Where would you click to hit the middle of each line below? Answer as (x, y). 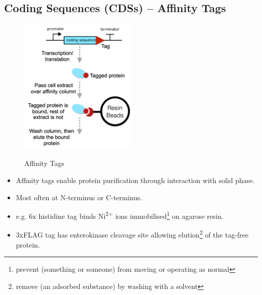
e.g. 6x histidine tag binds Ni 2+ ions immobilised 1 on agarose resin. (120, 215)
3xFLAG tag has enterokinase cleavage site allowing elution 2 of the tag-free (132, 234)
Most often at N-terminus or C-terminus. (79, 197)
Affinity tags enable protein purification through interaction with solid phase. (135, 180)
